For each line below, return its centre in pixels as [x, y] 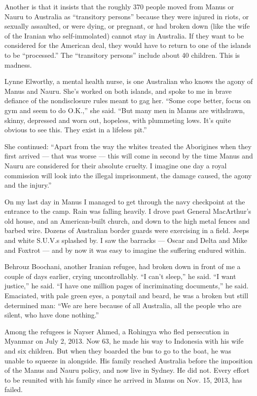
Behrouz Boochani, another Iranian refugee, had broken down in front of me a [123, 266]
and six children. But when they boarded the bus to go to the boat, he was [118, 351]
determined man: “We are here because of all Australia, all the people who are [123, 305]
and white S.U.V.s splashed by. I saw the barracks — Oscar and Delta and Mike [126, 240]
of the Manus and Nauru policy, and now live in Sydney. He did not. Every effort [127, 370]
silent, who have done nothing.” [52, 315]
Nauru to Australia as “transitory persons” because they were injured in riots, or [127, 16]
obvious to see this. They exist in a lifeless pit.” [76, 130]
